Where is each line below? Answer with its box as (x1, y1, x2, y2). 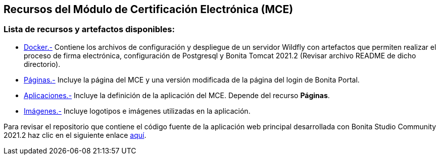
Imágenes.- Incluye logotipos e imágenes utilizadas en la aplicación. (24, 106, 251, 115)
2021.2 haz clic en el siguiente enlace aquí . (4, 130, 146, 139)
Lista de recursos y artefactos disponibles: (4, 24, 175, 35)
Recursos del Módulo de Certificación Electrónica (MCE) (4, 3, 294, 16)
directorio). (24, 59, 61, 68)
